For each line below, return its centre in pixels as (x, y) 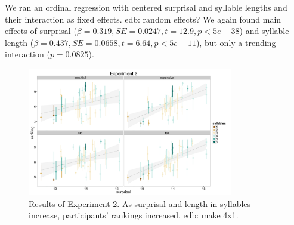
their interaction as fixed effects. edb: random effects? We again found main (143, 19)
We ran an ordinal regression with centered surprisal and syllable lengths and (146, 7)
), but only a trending (236, 42)
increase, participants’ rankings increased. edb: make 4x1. (134, 215)
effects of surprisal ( (41, 31)
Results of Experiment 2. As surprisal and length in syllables (140, 203)
